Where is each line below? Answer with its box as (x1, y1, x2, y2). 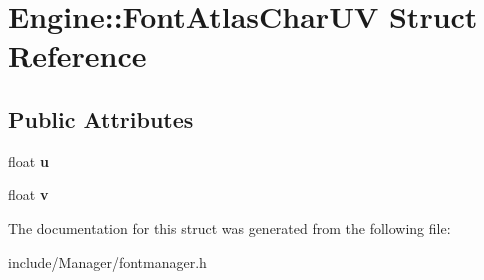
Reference (8, 35, 147, 76)
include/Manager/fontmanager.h (8, 251, 207, 272)
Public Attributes (8, 103, 194, 134)
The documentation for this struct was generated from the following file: (8, 217, 451, 238)
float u (8, 150, 49, 171)
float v (8, 184, 49, 205)
